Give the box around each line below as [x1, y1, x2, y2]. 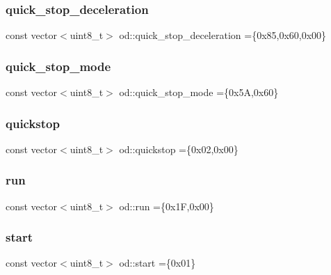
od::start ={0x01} [119, 256, 196, 270]
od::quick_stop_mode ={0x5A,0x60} [119, 85, 279, 100]
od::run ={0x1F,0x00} [119, 198, 214, 213]
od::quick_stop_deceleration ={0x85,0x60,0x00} [119, 28, 327, 42]
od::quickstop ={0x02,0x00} [119, 141, 239, 156]
